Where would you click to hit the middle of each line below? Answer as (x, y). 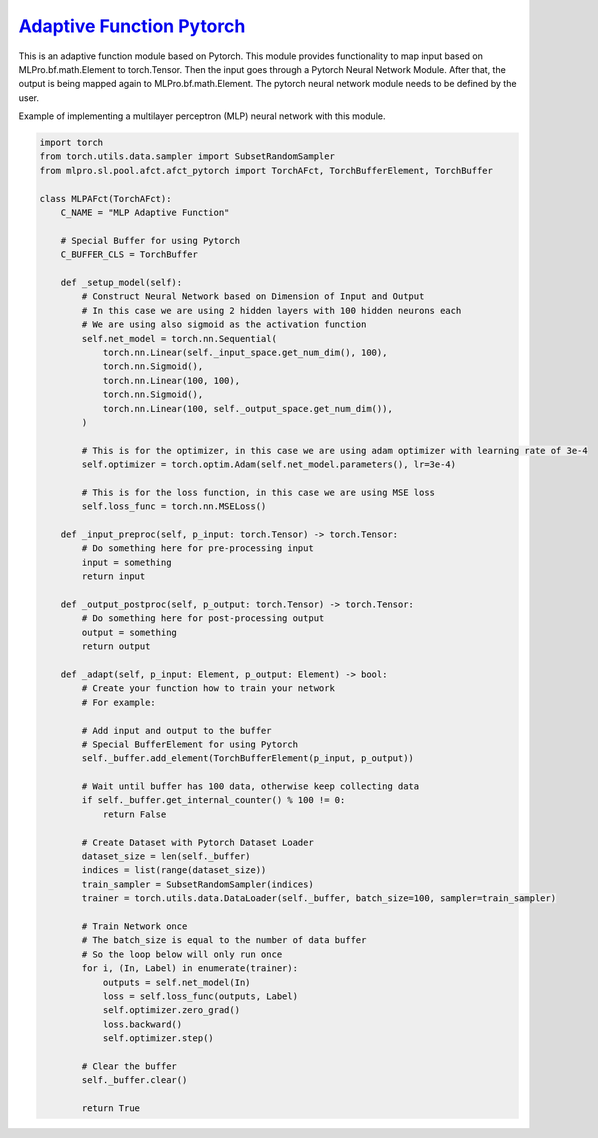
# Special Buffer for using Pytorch (150, 240)
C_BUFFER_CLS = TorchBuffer (129, 254)
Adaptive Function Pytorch (132, 26)
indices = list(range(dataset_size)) (174, 870)
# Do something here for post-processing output (203, 618)
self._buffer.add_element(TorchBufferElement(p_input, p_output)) (248, 758)
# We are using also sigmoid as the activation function (224, 324)
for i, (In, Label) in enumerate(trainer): (190, 968)
